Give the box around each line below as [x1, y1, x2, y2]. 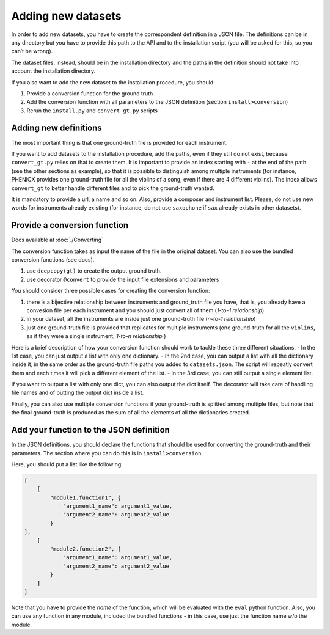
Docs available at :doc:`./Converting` [11, 236, 104, 244]
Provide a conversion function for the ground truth [26, 89, 153, 97]
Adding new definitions [11, 123, 102, 133]
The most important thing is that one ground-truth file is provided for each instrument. [11, 139, 228, 146]
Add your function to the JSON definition [11, 425, 170, 435]
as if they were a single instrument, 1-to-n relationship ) [26, 332, 166, 340]
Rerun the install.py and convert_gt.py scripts [26, 107, 158, 114]
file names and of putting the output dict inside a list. [11, 389, 144, 397]
